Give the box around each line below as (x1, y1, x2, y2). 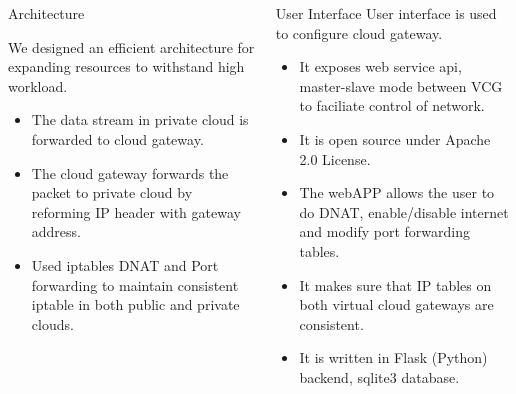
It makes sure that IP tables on (299, 274, 492, 295)
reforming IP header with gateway (31, 201, 241, 222)
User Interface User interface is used (275, 3, 497, 23)
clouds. (31, 313, 74, 334)
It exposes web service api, (299, 56, 462, 77)
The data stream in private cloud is (31, 109, 249, 130)
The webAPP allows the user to (299, 182, 495, 203)
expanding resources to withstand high (8, 56, 245, 77)
